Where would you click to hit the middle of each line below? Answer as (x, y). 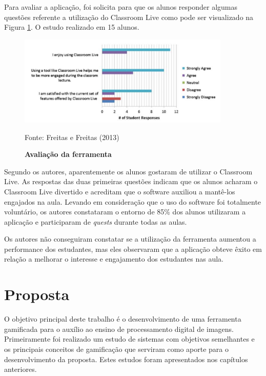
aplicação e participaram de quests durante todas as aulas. (96, 221)
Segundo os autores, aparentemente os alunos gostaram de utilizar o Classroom (128, 171)
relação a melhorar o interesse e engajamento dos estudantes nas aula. (114, 259)
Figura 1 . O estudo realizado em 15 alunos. (72, 27)
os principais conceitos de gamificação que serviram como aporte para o (116, 349)
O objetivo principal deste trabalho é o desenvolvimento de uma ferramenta (123, 319)
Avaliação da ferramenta (68, 154)
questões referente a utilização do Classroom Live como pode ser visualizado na (129, 17)
